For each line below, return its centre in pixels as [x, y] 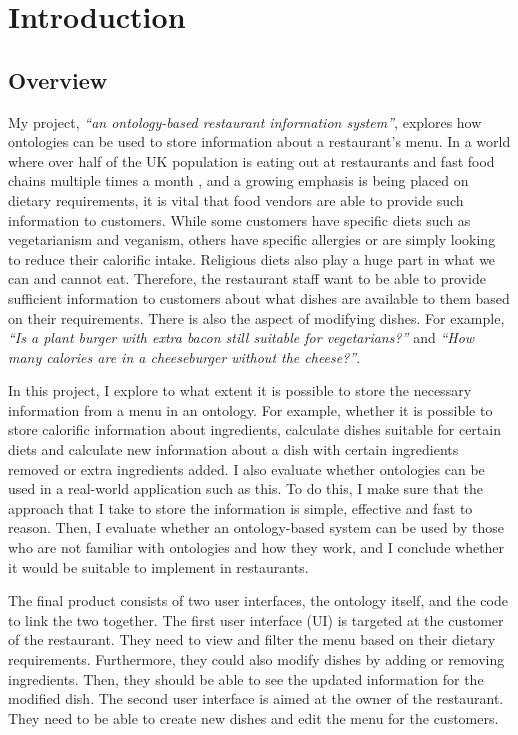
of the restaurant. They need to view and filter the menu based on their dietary [252, 639]
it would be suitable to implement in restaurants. [158, 566]
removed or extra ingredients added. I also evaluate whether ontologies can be [246, 468]
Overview [58, 79]
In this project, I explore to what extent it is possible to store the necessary [240, 390]
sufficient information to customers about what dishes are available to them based [259, 297]
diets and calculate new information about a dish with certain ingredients [233, 449]
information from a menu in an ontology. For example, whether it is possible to [250, 409]
